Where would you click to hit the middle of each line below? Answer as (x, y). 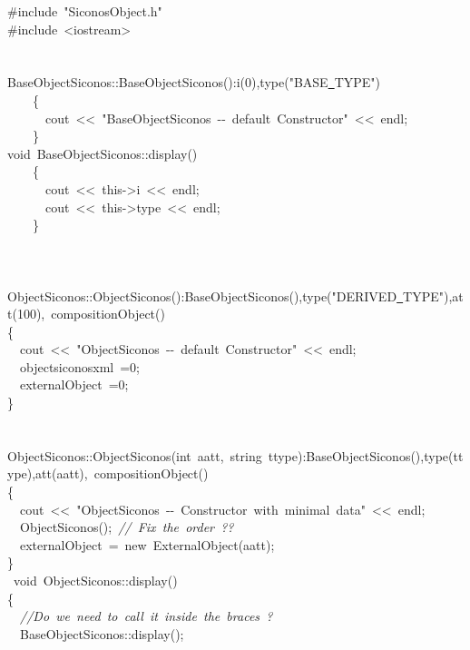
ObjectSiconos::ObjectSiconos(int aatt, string (135, 455)
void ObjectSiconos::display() (95, 580)
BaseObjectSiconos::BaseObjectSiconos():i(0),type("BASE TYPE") (194, 82)
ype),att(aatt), (48, 473)
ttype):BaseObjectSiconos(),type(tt (366, 455)
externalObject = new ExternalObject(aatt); (147, 544)
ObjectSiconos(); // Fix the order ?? (127, 527)
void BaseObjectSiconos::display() (103, 153)
